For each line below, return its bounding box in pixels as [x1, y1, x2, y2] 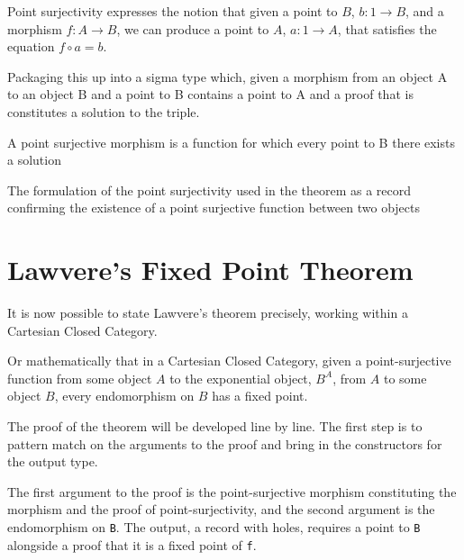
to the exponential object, [169, 368, 312, 387]
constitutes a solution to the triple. [7, 102, 200, 121]
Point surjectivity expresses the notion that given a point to [7, 2, 338, 20]
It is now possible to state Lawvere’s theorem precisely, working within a [7, 303, 408, 322]
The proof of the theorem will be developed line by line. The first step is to [7, 417, 423, 436]
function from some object [7, 368, 152, 387]
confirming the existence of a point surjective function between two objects [7, 198, 421, 217]
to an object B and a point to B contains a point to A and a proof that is [7, 85, 414, 104]
